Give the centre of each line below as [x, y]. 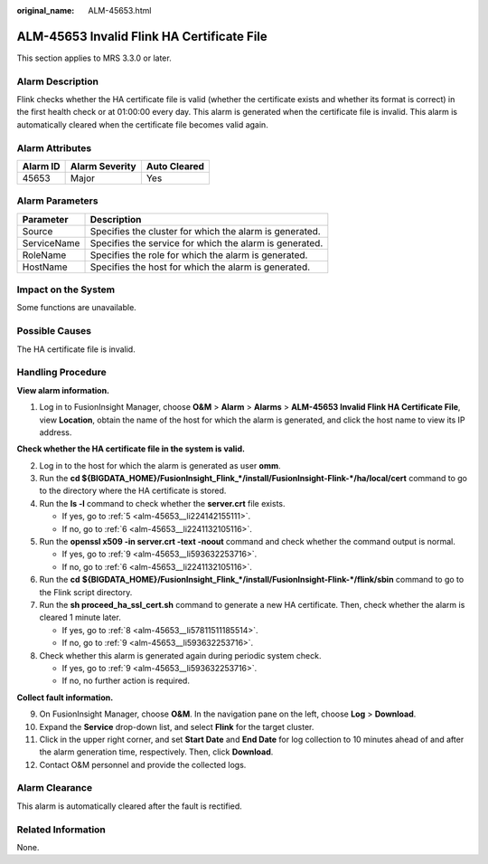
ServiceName [51, 242]
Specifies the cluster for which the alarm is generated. [205, 231]
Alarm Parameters [57, 201]
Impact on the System [66, 290]
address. [56, 432]
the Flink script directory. [86, 592]
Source [38, 231]
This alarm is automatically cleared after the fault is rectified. [130, 806]
